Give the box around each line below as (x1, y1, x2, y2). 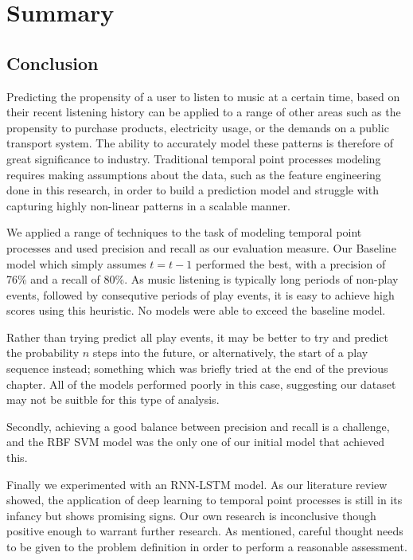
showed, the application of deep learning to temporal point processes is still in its (6, 491, 403, 508)
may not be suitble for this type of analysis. (6, 391, 220, 408)
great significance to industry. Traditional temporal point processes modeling (6, 150, 381, 166)
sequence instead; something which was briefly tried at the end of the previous (6, 360, 388, 377)
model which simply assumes (6, 255, 146, 272)
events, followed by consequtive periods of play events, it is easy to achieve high (6, 286, 395, 303)
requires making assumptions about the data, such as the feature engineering (6, 166, 381, 182)
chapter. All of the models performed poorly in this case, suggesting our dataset (6, 375, 396, 392)
